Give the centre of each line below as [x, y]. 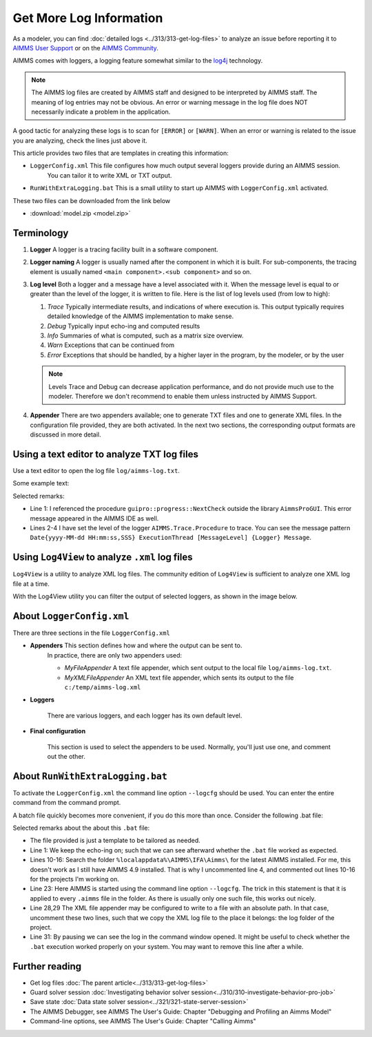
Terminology [41, 233]
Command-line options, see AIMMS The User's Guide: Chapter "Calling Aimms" [143, 1021]
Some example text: [41, 483]
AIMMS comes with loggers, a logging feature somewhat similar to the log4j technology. [138, 61]
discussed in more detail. [65, 434]
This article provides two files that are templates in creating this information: [121, 153]
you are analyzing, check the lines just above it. [80, 140]
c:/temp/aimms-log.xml [103, 687]
